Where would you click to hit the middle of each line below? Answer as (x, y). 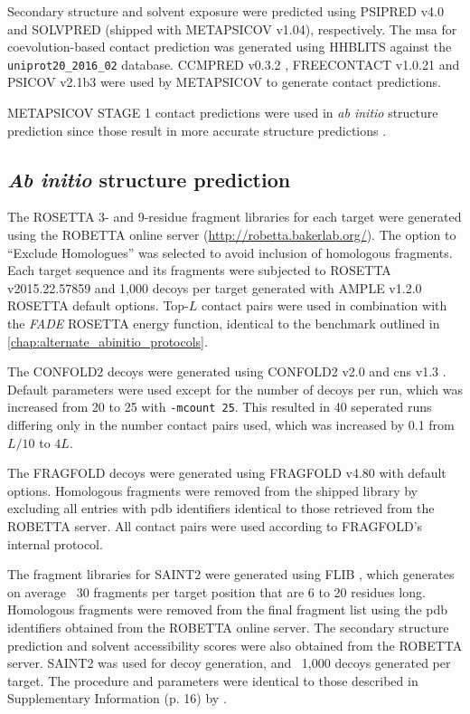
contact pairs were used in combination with (324, 305)
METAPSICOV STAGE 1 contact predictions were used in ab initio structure (223, 113)
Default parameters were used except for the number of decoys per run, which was (235, 389)
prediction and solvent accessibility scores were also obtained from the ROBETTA (235, 645)
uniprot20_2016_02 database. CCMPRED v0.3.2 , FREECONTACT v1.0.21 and (234, 64)
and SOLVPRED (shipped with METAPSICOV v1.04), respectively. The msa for (232, 29)
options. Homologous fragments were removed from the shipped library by (212, 490)
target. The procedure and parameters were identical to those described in (213, 680)
